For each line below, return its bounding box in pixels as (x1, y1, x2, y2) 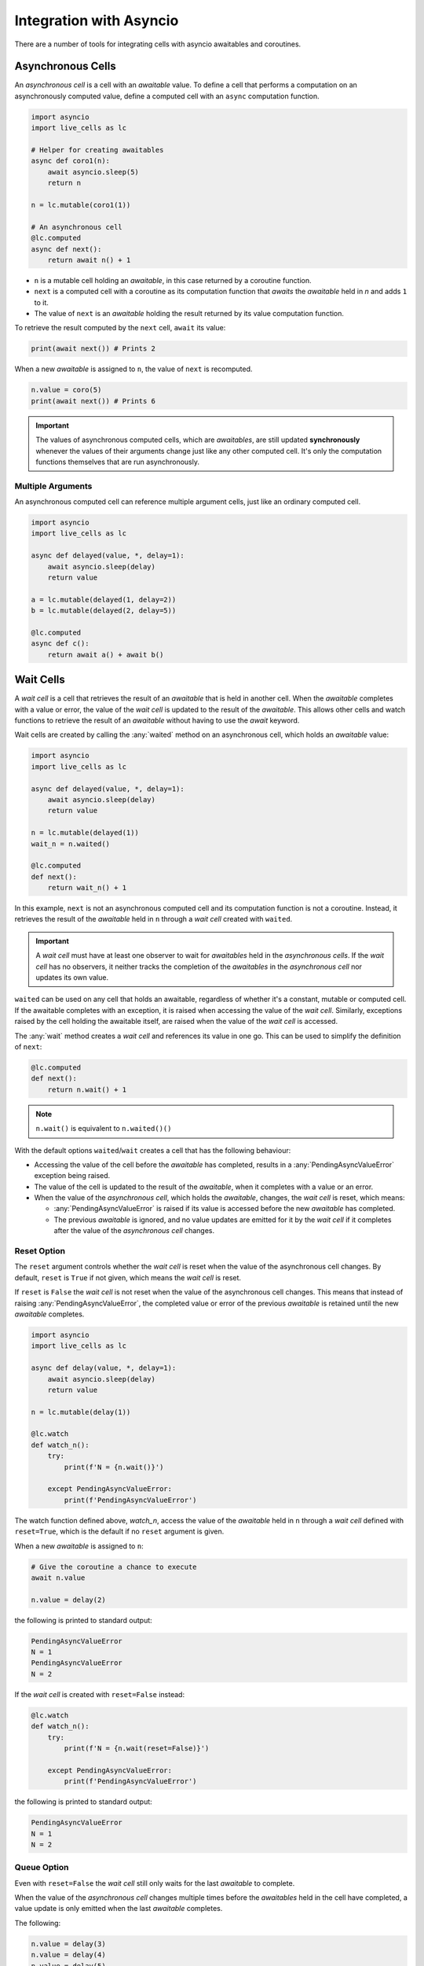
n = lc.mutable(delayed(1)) (31, 828, 139, 838)
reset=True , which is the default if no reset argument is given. (14, 1526, 225, 1537)
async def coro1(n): (31, 156, 110, 165)
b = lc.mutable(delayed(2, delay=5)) (31, 606, 177, 615)
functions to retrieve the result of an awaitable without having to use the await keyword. (14, 716, 300, 725)
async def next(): (31, 245, 102, 253)
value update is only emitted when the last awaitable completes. (14, 1904, 223, 1913)
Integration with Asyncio (14, 12, 179, 29)
